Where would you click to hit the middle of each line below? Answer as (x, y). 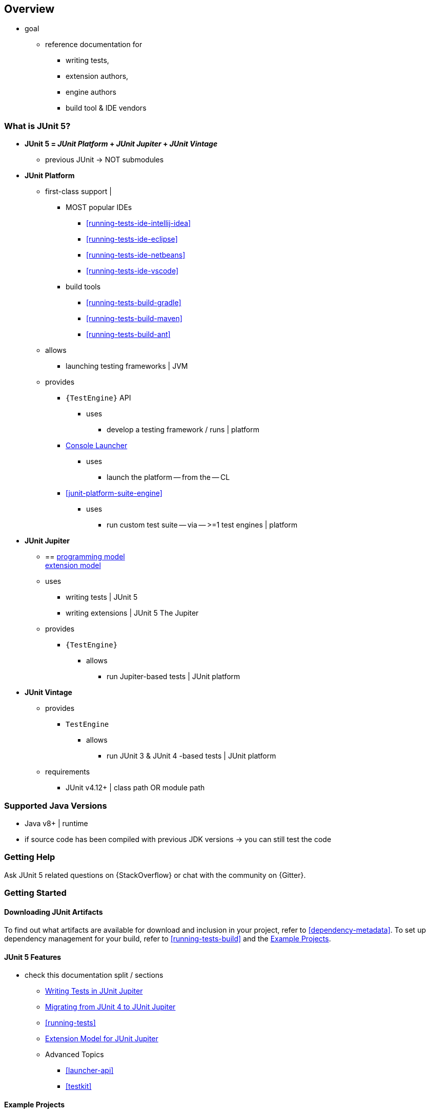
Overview (29, 9)
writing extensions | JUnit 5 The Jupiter (132, 613)
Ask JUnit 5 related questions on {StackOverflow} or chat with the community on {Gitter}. (155, 875)
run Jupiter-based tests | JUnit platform (173, 677)
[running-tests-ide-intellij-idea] (139, 223)
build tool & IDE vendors (106, 108)
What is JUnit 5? (37, 126)
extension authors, (97, 76)
